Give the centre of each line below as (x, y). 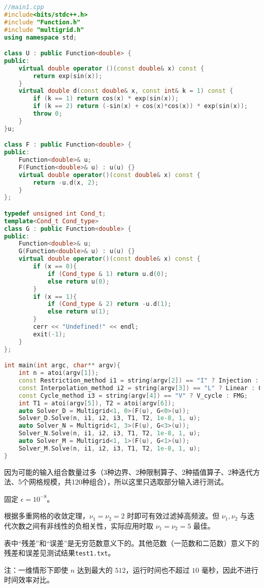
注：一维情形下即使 (36, 569)
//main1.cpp (24, 7)
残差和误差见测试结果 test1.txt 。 (60, 553)
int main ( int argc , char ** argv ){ (62, 366)
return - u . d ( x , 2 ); (66, 182)
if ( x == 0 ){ (55, 267)
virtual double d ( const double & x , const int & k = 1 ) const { (126, 91)
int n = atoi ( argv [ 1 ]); (59, 373)
